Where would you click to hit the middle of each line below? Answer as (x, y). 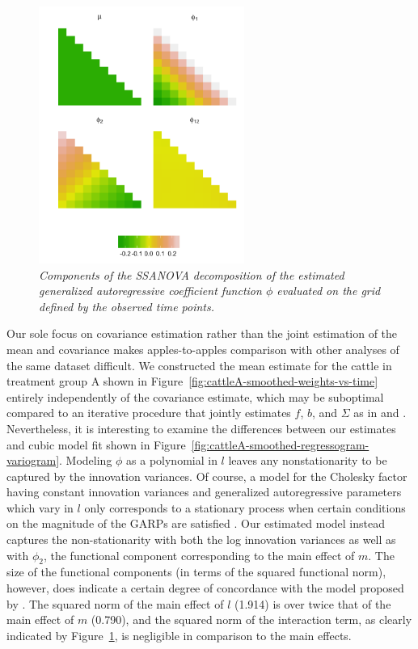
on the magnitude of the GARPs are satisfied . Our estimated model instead (196, 523)
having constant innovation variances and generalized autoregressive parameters (204, 492)
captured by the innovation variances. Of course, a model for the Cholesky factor (207, 476)
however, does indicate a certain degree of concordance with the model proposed (205, 588)
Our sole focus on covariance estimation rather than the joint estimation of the (202, 333)
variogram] (33, 460)
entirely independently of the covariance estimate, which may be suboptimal (195, 396)
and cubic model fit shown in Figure (96, 444)
